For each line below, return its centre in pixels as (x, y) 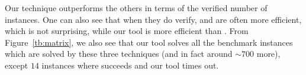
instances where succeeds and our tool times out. (130, 65)
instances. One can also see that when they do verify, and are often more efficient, (153, 19)
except (17, 65)
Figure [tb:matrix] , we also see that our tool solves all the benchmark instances (149, 42)
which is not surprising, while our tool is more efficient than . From (127, 31)
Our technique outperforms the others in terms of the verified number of (136, 8)
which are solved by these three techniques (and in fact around (119, 54)
